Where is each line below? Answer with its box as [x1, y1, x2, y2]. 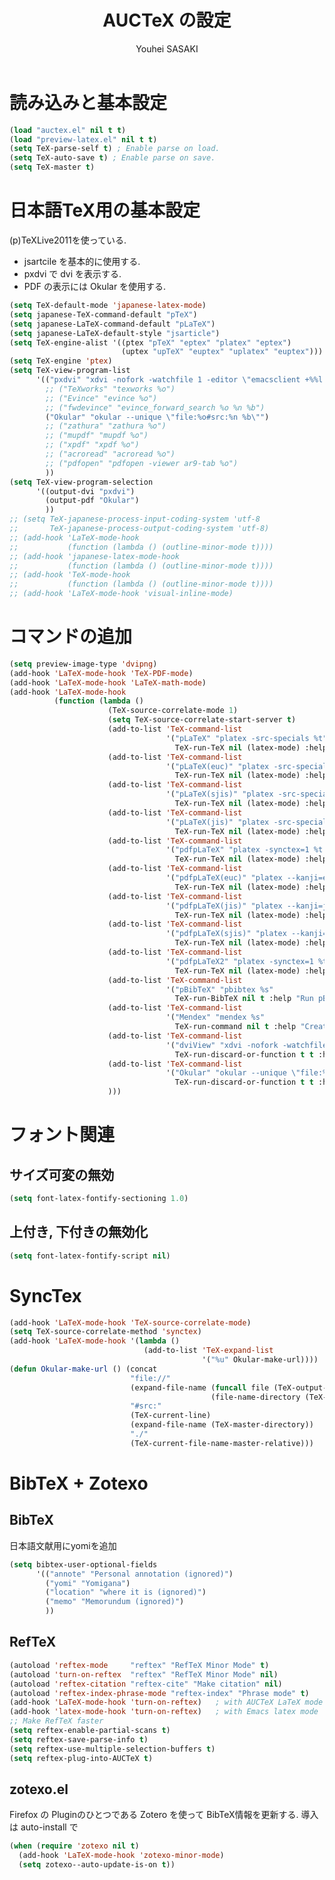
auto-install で [20, 1821, 79, 1833]
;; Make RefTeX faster [9, 1716, 104, 1726]
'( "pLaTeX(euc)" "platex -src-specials [165, 761, 332, 771]
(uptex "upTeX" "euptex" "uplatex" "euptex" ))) [120, 347, 324, 357]
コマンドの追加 [9, 626, 133, 648]
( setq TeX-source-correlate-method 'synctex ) [9, 1327, 202, 1337]
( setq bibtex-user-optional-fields [9, 1559, 158, 1570]
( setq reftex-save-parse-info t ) [9, 1734, 149, 1745]
